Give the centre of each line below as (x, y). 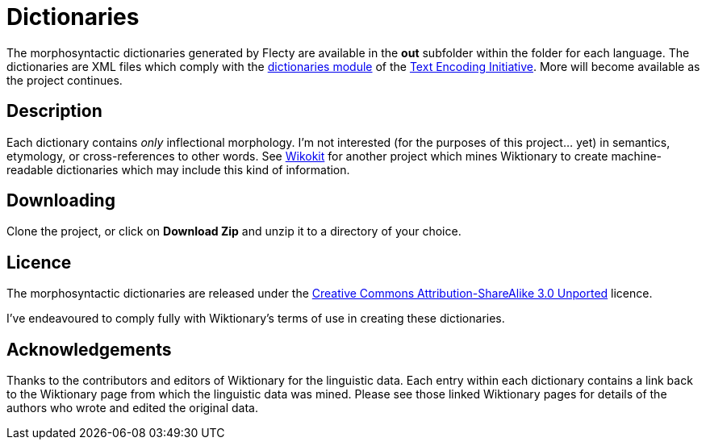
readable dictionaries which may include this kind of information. (178, 169)
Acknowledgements (89, 349)
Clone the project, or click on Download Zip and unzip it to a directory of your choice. (234, 231)
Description (54, 111)
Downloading (61, 201)
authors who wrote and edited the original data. (132, 408)
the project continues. (65, 80)
